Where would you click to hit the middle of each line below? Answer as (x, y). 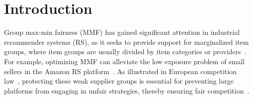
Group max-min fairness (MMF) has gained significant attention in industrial (122, 32)
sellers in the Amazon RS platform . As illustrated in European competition (120, 71)
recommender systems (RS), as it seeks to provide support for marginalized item (126, 42)
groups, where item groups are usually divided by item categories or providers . (125, 51)
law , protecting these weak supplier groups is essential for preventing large (119, 81)
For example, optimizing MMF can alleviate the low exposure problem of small (125, 61)
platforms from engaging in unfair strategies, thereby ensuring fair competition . (127, 90)
